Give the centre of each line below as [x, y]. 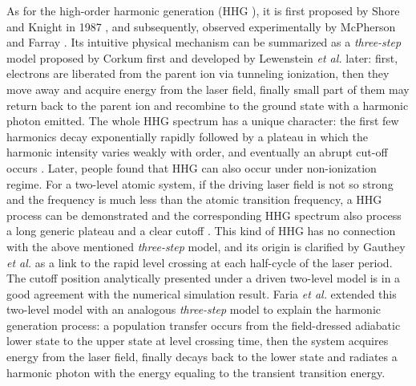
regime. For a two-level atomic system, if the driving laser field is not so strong [200, 183]
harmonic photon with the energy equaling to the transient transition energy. [196, 372]
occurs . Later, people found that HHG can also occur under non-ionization [192, 167]
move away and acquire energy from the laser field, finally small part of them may [208, 89]
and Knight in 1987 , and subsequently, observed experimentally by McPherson [201, 26]
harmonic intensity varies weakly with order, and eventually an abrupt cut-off [197, 152]
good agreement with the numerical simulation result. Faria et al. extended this [202, 293]
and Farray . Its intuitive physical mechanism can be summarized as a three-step [204, 42]
